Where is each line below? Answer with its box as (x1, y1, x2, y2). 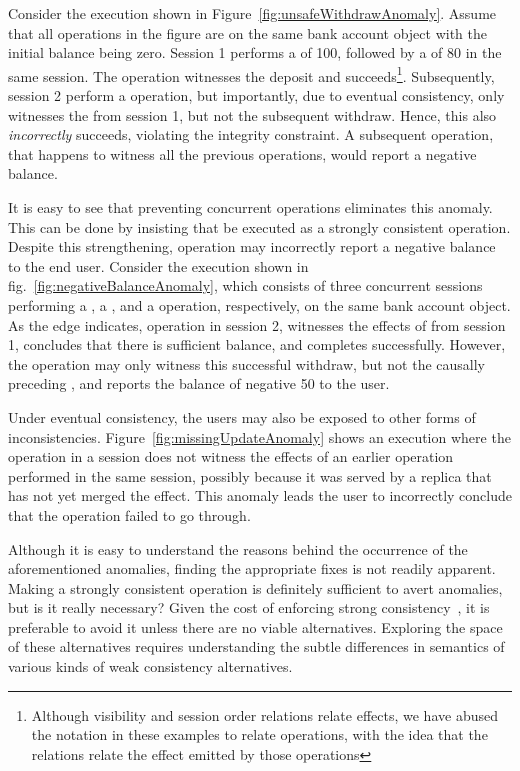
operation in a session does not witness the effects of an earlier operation (8, 446, 454, 467)
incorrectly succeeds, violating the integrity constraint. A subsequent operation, (8, 124, 494, 145)
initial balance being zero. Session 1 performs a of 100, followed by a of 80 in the (8, 42, 502, 63)
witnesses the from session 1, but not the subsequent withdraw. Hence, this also (8, 104, 497, 125)
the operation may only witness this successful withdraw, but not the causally (8, 353, 486, 374)
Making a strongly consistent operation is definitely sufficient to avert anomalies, (8, 577, 503, 598)
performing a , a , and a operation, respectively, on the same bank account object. (8, 294, 511, 315)
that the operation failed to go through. (8, 504, 251, 525)
